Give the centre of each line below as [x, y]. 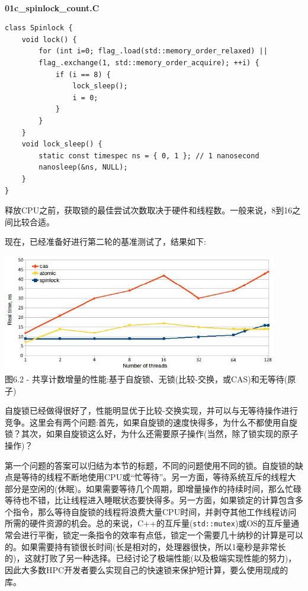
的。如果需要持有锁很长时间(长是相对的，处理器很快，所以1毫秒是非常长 [145, 546]
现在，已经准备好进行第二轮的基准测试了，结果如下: [105, 242]
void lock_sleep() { [62, 144]
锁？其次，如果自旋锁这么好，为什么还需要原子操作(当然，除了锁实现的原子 [152, 434]
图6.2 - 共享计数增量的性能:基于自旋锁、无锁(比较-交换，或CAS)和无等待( [146, 378]
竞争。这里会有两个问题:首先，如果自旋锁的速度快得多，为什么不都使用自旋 [151, 422]
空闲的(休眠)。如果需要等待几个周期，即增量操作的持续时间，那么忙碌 [165, 488]
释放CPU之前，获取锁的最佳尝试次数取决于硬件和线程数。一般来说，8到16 [149, 210]
